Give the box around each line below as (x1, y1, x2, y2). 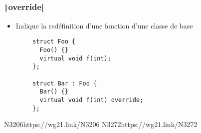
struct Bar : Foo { (32, 79, 97, 87)
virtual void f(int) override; (39, 96, 144, 103)
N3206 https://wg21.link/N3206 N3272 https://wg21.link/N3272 (4, 119, 198, 129)
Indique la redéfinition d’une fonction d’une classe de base (15, 20, 193, 30)
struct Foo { (32, 38, 76, 45)
